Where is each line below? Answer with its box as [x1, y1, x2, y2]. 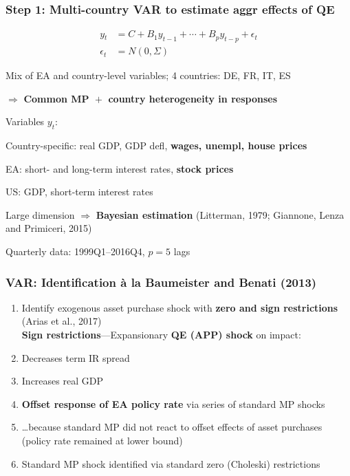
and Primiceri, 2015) [6, 221, 92, 235]
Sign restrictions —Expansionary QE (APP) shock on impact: [21, 327, 301, 342]
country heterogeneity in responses [108, 91, 277, 105]
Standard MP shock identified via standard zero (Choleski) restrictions [21, 456, 320, 470]
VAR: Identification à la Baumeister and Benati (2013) [6, 273, 317, 290]
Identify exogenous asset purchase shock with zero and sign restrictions [21, 300, 338, 314]
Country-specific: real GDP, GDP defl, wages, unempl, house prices [6, 138, 307, 153]
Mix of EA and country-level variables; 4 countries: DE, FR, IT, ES [6, 68, 291, 83]
